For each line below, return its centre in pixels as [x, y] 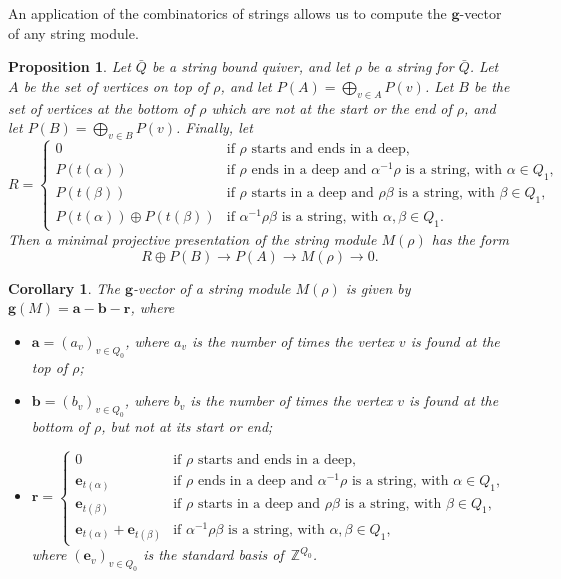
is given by [378, 287]
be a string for [410, 66]
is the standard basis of [213, 554]
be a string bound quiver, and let [250, 66]
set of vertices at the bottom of [101, 107]
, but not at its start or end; [187, 426]
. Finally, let [214, 127]
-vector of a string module [211, 287]
